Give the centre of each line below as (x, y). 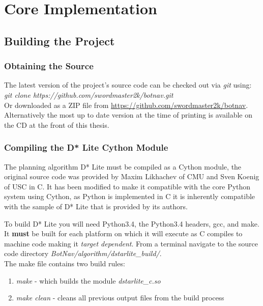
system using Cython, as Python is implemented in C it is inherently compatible (130, 196)
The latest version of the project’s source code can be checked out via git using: (128, 85)
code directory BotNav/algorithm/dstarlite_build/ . (83, 253)
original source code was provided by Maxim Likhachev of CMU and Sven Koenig (132, 176)
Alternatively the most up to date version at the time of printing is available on (128, 115)
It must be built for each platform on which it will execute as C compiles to (123, 233)
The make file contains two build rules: (65, 263)
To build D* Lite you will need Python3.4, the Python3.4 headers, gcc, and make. (132, 223)
